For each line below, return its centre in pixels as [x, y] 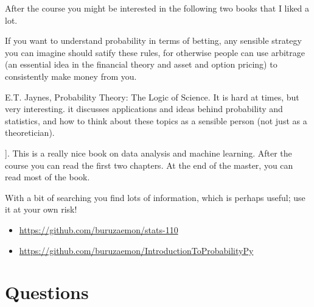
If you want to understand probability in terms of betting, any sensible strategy [153, 41]
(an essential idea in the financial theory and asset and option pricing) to [141, 64]
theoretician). [30, 132]
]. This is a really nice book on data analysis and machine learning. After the [148, 153]
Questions [47, 292]
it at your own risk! [41, 209]
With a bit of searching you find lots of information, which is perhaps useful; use [155, 197]
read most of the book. [47, 177]
